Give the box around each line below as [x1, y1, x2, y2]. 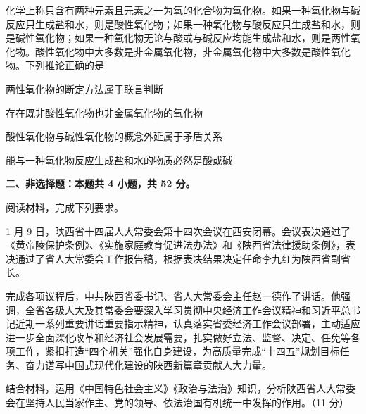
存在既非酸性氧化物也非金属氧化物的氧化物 [6, 105, 203, 120]
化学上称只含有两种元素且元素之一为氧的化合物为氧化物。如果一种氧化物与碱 [6, 3, 360, 17]
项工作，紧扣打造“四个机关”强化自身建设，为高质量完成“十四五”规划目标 [6, 344, 340, 358]
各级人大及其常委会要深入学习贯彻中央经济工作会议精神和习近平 [44, 302, 341, 317]
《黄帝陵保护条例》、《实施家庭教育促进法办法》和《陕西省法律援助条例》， [6, 237, 346, 252]
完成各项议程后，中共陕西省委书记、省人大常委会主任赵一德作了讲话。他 [6, 288, 341, 303]
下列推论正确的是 [25, 58, 104, 73]
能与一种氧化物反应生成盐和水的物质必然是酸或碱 [6, 152, 232, 167]
